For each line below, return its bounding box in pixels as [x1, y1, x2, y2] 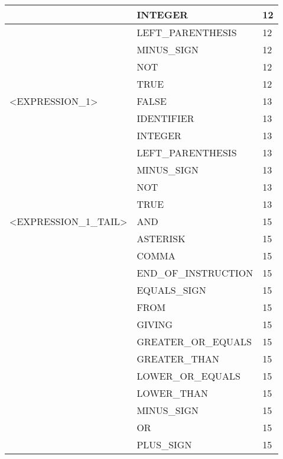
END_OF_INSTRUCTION [136, 266, 253, 280]
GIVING [136, 317, 173, 331]
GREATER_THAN [136, 352, 220, 365]
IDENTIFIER [136, 111, 194, 125]
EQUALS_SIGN [136, 283, 206, 297]
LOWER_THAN [136, 386, 209, 400]
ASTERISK [136, 232, 186, 245]
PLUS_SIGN [136, 438, 192, 451]
